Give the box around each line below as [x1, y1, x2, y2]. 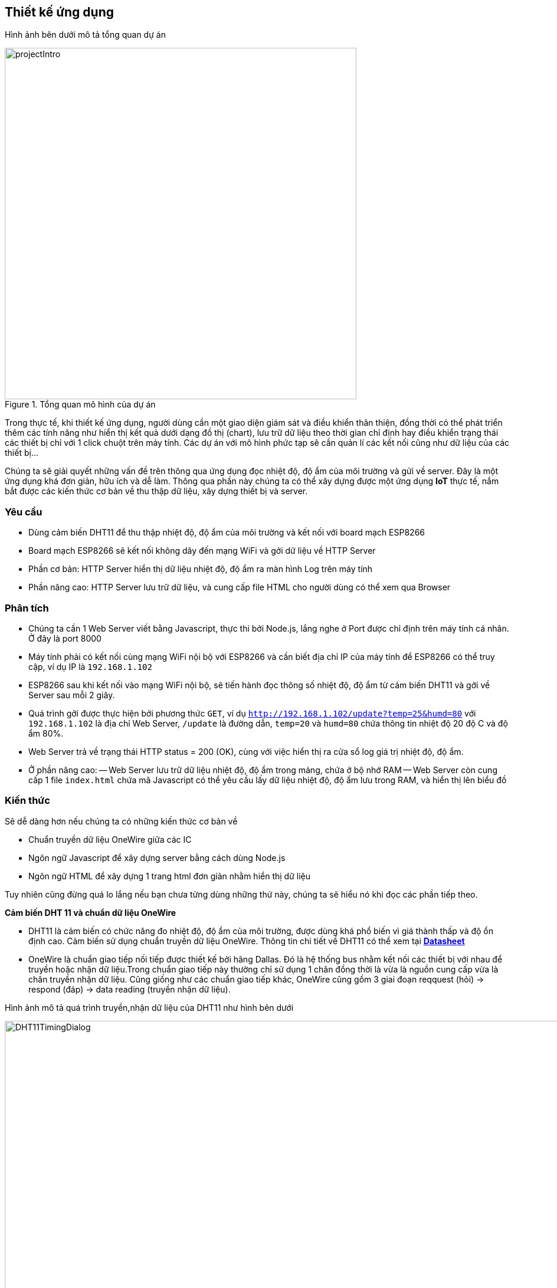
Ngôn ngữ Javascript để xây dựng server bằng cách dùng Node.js [28, 852, 286, 863]
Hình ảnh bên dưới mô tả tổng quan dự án [5, 29, 166, 40]
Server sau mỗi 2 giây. [28, 689, 115, 700]
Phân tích [5, 602, 49, 614]
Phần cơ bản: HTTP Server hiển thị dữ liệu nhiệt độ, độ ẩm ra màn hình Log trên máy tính [28, 564, 373, 574]
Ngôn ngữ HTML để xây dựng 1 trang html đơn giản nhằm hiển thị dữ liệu [28, 870, 310, 881]
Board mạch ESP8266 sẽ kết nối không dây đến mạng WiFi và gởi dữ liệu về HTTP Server [28, 546, 376, 556]
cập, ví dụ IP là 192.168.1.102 [28, 661, 152, 672]
